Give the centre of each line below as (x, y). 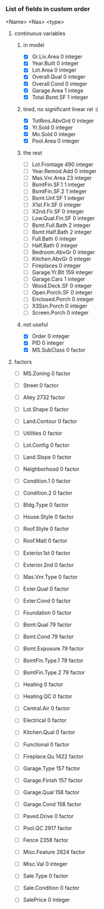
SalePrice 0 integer (46, 900)
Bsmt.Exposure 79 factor (53, 649)
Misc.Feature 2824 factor (54, 852)
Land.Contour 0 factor (50, 421)
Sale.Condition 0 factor (51, 888)
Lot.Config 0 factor (46, 445)
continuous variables (40, 33)
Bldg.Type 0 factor (46, 505)
